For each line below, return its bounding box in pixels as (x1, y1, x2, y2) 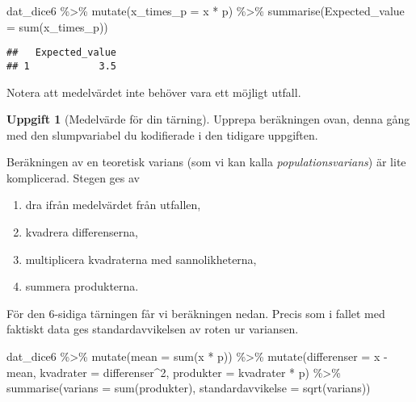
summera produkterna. (25, 278, 139, 295)
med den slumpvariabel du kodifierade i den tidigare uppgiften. (6, 126, 318, 143)
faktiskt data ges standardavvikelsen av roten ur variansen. (6, 320, 299, 337)
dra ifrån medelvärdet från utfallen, (25, 196, 201, 213)
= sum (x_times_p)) (6, 18, 108, 35)
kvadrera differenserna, (25, 224, 138, 241)
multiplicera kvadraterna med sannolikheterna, (25, 250, 257, 267)
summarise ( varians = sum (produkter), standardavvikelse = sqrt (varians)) (6, 379, 371, 396)
